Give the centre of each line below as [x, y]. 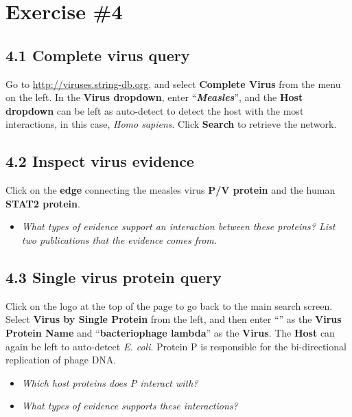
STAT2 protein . [43, 203]
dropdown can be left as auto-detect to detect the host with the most [155, 110]
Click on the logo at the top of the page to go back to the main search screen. [169, 305]
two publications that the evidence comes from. [119, 239]
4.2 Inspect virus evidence [100, 161]
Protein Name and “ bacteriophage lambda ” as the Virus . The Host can [170, 332]
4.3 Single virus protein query [114, 277]
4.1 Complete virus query [98, 55]
